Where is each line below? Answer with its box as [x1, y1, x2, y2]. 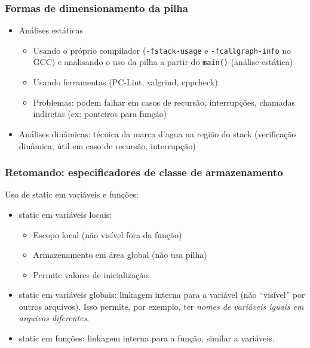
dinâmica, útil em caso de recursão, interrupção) [19, 139, 196, 152]
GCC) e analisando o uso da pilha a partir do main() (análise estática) [33, 56, 293, 68]
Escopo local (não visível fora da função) [33, 228, 182, 241]
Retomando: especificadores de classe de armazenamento [5, 165, 283, 180]
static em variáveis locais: [19, 208, 112, 220]
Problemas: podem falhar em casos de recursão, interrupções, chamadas [33, 96, 295, 108]
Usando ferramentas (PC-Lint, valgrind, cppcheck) [33, 76, 218, 88]
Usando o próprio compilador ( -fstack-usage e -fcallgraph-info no [33, 44, 291, 56]
